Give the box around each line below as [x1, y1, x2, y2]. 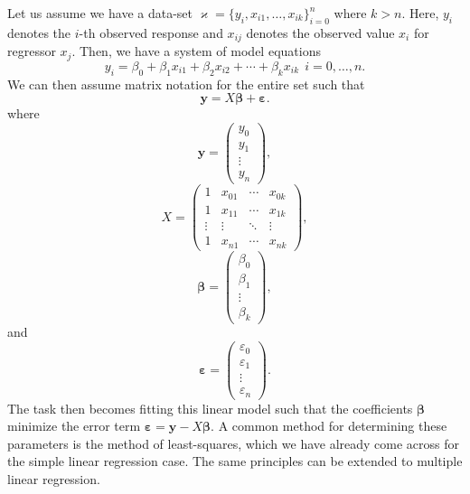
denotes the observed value [246, 23, 395, 42]
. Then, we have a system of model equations [71, 42, 321, 61]
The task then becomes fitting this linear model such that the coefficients [7, 398, 413, 417]
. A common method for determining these [211, 416, 447, 435]
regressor [7, 42, 56, 61]
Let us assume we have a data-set [7, 4, 193, 22]
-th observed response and [79, 23, 223, 42]
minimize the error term [7, 416, 141, 435]
